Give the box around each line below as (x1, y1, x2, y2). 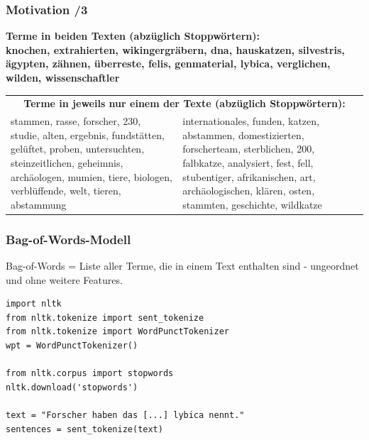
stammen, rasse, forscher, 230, (11, 114, 141, 128)
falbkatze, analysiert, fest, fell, (182, 155, 314, 170)
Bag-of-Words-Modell (6, 230, 131, 248)
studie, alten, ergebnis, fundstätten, (11, 127, 165, 142)
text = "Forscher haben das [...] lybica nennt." (6, 410, 245, 420)
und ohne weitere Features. (6, 272, 123, 287)
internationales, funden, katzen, (182, 114, 319, 128)
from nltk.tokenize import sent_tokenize (6, 312, 204, 323)
